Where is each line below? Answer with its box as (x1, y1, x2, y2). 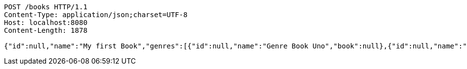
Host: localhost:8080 (4, 19, 88, 26)
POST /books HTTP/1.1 (4, 3, 88, 11)
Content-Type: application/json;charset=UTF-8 (4, 11, 187, 19)
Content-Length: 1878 (4, 26, 88, 34)
